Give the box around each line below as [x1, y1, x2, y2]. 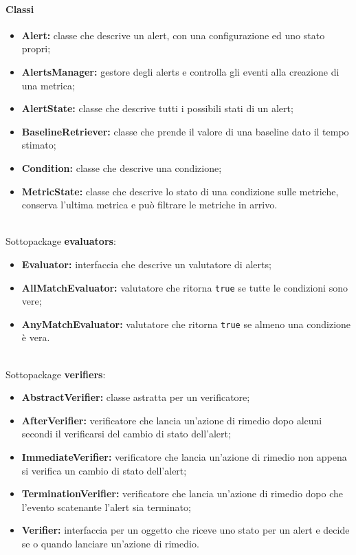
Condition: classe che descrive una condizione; [21, 160, 222, 175]
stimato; [21, 138, 56, 152]
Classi [5, 1, 34, 16]
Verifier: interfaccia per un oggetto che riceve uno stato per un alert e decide [21, 523, 350, 537]
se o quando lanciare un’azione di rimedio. [21, 536, 199, 550]
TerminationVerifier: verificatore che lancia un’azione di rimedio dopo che [21, 486, 344, 501]
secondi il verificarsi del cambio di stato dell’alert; [21, 426, 231, 441]
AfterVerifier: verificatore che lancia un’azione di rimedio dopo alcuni [21, 413, 322, 427]
